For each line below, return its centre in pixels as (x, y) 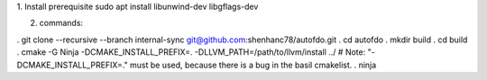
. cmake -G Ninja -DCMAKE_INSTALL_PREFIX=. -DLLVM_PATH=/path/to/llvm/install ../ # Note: (191, 52)
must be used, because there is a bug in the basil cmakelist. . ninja (253, 65)
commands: (61, 23)
